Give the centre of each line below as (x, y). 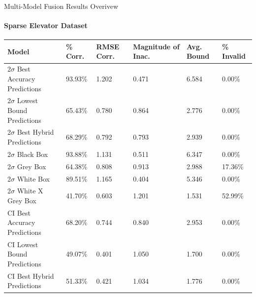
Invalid (234, 56)
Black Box (32, 154)
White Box (33, 178)
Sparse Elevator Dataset (46, 25)
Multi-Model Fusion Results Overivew (61, 6)
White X (30, 191)
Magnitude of (156, 46)
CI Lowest (23, 244)
